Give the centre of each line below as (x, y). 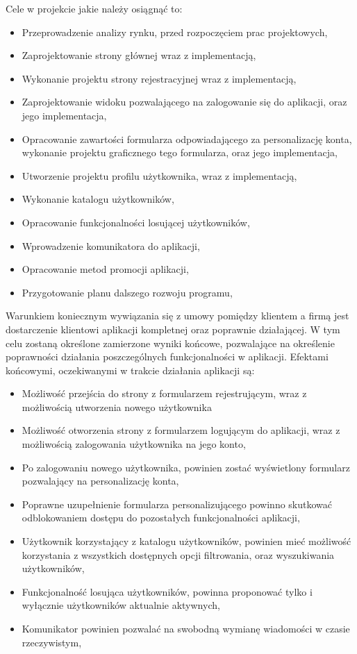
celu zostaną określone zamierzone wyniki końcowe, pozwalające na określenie (170, 343)
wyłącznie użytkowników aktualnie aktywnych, (121, 605)
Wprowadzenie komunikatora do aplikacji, (111, 245)
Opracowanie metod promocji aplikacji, (105, 269)
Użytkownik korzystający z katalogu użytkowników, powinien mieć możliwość (186, 541)
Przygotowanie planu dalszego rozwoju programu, (127, 292)
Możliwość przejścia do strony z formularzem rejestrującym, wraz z (164, 393)
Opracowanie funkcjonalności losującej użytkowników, (136, 222)
